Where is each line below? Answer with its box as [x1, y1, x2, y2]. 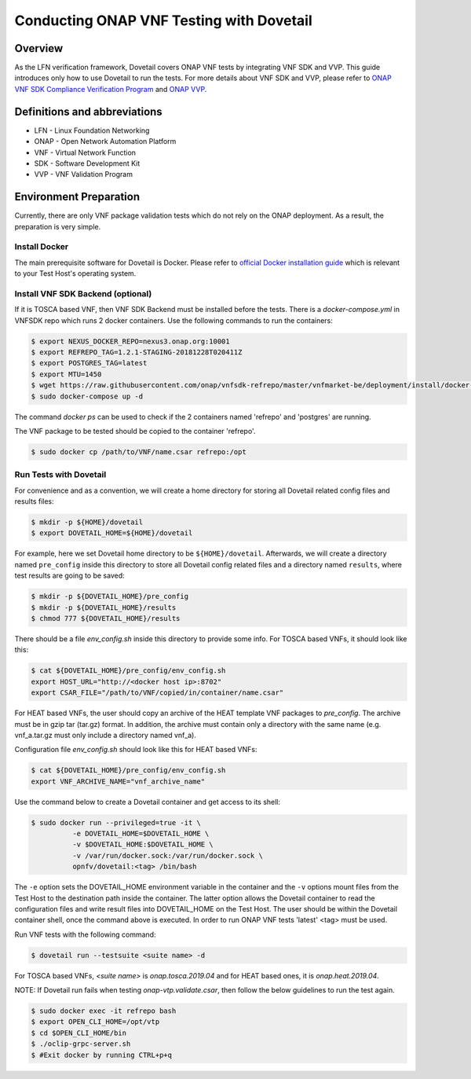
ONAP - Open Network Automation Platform [34, 137, 177, 146]
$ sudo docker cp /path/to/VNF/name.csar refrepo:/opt [31, 447, 246, 456]
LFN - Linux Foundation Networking [34, 126, 150, 135]
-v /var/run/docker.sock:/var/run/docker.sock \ [71, 851, 263, 860]
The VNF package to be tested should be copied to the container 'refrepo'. [14, 426, 256, 435]
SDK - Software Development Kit [34, 158, 141, 168]
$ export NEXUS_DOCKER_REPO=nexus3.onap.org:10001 [31, 336, 231, 346]
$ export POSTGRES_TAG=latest [31, 358, 148, 368]
